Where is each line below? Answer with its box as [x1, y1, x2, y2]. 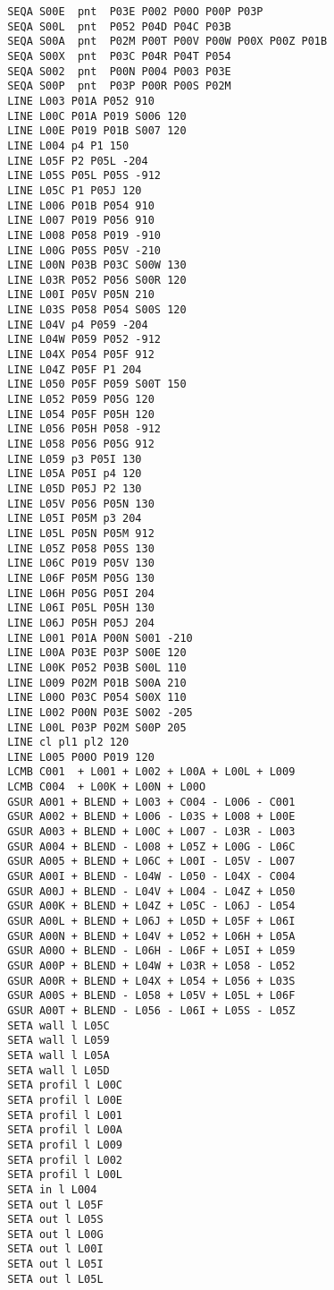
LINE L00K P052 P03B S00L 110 [7, 661, 187, 674]
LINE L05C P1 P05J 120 [7, 184, 142, 197]
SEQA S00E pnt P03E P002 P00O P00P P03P [7, 5, 263, 18]
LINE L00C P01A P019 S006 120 [7, 109, 187, 123]
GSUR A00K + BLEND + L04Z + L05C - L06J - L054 [7, 900, 296, 913]
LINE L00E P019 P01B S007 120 [7, 124, 187, 138]
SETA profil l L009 [7, 1138, 123, 1151]
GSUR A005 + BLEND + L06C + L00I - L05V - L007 [7, 855, 296, 868]
